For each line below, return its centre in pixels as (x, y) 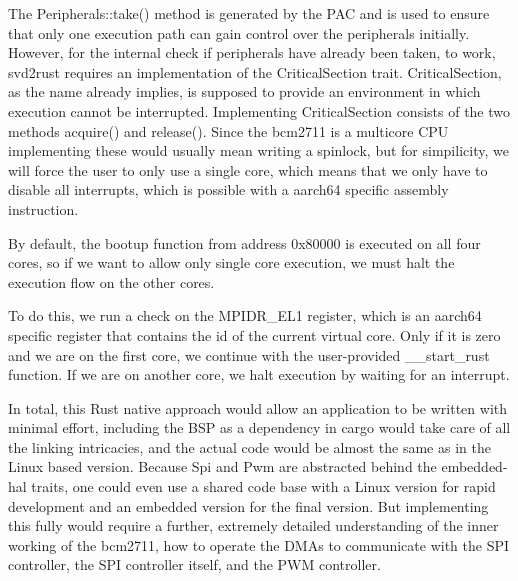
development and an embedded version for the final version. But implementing (248, 505)
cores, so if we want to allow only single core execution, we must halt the (231, 262)
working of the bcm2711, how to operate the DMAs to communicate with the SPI (259, 544)
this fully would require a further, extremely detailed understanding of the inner (253, 525)
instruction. (43, 208)
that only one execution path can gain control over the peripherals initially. (239, 32)
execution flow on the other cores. (111, 281)
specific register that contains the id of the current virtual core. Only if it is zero (254, 334)
